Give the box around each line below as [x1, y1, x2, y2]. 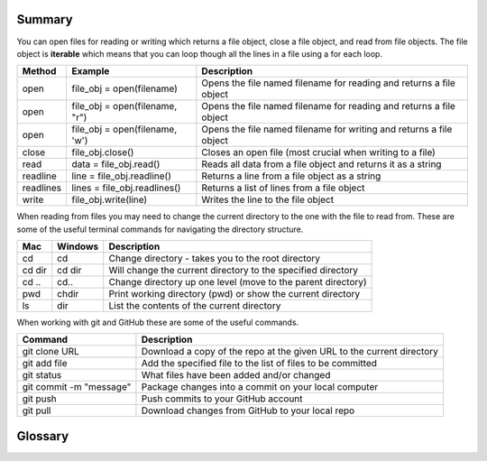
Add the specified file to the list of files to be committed [141, 357, 378, 370]
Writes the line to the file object [201, 194, 334, 207]
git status [22, 369, 62, 382]
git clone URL [22, 346, 80, 358]
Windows [57, 240, 99, 253]
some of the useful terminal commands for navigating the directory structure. [16, 224, 304, 235]
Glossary [16, 429, 69, 444]
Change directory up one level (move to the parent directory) [108, 276, 367, 289]
